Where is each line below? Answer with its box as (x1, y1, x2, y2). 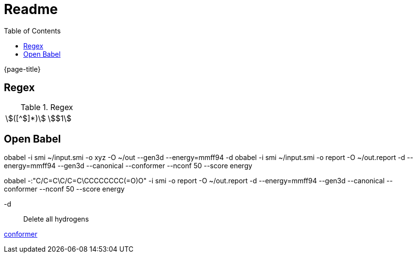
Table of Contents (4, 26, 61, 35)
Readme (4, 1, 58, 17)
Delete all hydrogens (23, 215, 89, 224)
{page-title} (4, 64, 41, 73)
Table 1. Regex (20, 102, 73, 112)
